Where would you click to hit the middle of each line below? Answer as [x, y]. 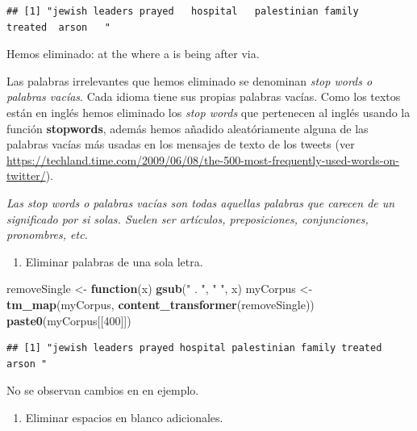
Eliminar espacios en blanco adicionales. [124, 417]
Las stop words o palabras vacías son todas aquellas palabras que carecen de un [201, 202]
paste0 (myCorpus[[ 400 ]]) [69, 320]
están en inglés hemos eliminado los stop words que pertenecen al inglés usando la [208, 112]
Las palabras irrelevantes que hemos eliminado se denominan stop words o [190, 80]
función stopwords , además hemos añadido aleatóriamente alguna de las [188, 128]
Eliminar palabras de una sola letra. [114, 261]
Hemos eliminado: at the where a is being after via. [133, 54]
